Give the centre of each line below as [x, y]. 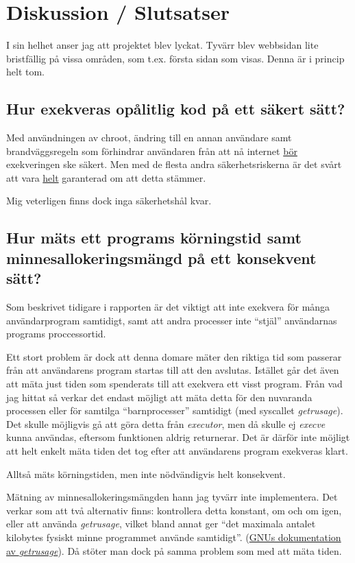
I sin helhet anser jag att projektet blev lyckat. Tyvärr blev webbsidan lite [162, 45]
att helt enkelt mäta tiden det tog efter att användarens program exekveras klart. [177, 451]
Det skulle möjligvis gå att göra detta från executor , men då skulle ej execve [166, 423]
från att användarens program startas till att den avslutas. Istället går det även [173, 370]
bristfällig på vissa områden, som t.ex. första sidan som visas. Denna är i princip [175, 58]
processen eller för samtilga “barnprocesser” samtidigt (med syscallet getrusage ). [175, 410]
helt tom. [25, 72]
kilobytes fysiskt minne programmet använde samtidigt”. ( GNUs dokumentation [174, 537]
